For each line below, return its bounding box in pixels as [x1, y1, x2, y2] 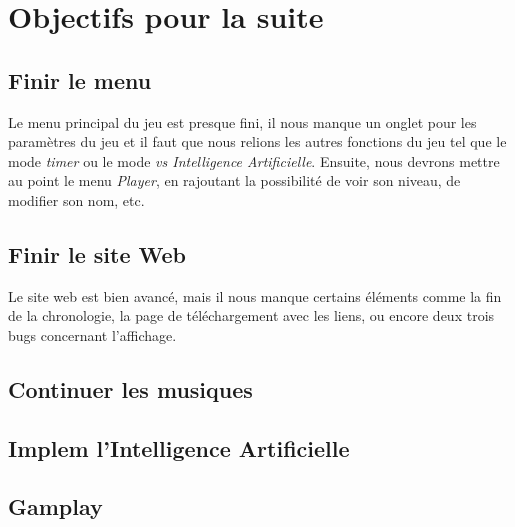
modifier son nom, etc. [8, 189, 145, 210]
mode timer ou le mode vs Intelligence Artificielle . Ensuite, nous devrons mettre [8, 150, 500, 171]
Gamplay [8, 491, 103, 522]
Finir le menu [8, 64, 152, 95]
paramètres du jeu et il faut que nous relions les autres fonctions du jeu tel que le [8, 131, 507, 152]
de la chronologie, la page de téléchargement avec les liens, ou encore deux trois [8, 305, 495, 326]
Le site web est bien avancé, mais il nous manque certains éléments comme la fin [8, 285, 502, 306]
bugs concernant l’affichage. [8, 324, 177, 345]
